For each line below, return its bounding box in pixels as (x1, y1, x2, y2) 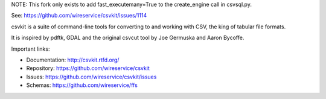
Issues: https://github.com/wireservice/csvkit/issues (26, 73, 157, 80)
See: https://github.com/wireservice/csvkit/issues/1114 (11, 12, 147, 19)
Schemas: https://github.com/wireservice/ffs (26, 81, 138, 89)
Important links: (11, 45, 50, 53)
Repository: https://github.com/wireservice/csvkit (26, 65, 150, 72)
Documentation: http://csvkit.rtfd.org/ (26, 56, 120, 63)
